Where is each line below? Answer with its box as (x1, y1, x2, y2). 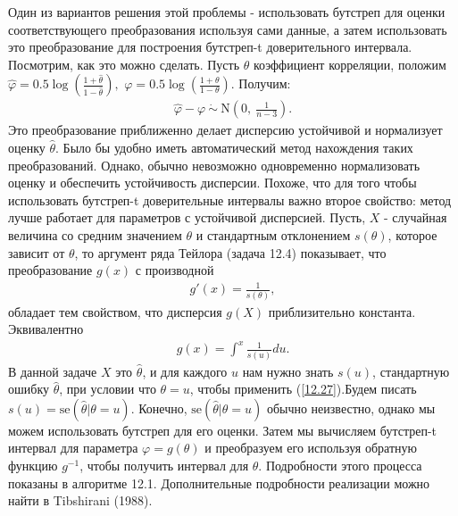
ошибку (8, 379, 49, 398)
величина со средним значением (8, 225, 182, 244)
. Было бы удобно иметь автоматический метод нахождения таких (55, 138, 413, 156)
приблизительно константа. (268, 302, 416, 320)
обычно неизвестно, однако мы (266, 398, 436, 417)
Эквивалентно (8, 320, 84, 338)
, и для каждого (142, 362, 228, 380)
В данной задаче (8, 362, 97, 380)
